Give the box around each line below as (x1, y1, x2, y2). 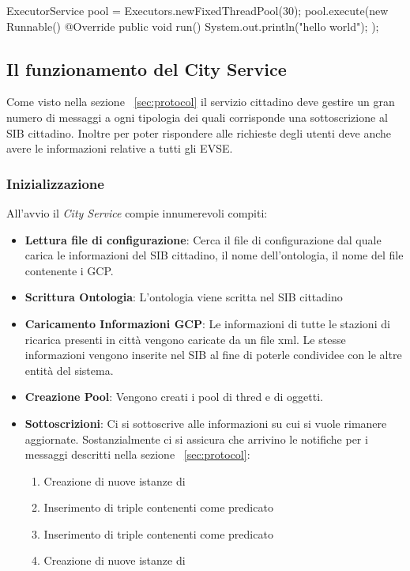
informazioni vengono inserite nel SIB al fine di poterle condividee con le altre (24, 346, 402, 363)
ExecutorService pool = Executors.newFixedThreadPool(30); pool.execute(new (6, 2, 389, 18)
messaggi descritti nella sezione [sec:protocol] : (24, 446, 250, 463)
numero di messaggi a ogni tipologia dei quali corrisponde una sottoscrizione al (6, 108, 388, 125)
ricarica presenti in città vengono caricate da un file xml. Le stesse (24, 331, 346, 347)
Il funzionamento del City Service (6, 56, 287, 81)
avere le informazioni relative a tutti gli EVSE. (6, 140, 233, 157)
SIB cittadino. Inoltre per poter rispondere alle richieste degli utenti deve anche (6, 124, 392, 141)
